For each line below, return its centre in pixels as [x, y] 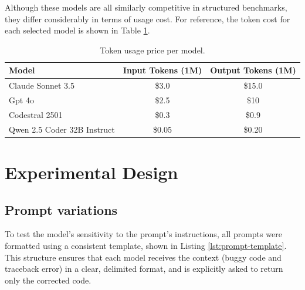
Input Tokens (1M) [162, 70]
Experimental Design [91, 172]
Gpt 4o [21, 100]
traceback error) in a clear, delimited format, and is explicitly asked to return [144, 269]
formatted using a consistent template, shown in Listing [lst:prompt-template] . [146, 246]
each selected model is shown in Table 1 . [77, 30]
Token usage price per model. [152, 50]
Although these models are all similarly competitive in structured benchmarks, [146, 7]
